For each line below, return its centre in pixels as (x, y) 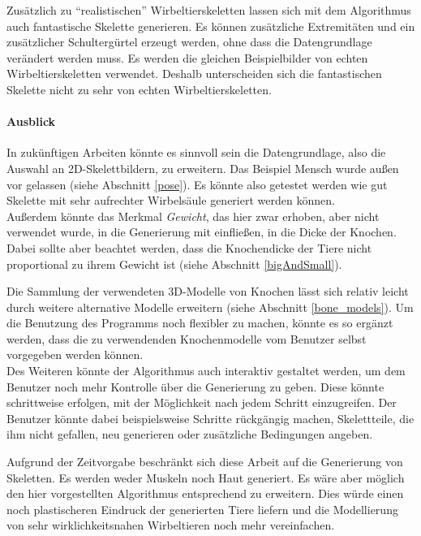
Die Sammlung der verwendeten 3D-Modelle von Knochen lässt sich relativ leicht (208, 291)
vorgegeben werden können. (75, 354)
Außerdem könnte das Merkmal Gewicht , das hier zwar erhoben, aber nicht (193, 216)
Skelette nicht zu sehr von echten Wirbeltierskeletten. (139, 89)
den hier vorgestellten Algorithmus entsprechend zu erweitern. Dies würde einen (205, 493)
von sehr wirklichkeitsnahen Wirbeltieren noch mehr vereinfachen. (171, 525)
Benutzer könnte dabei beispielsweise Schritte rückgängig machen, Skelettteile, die (210, 418)
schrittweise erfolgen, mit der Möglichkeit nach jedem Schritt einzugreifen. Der (202, 402)
